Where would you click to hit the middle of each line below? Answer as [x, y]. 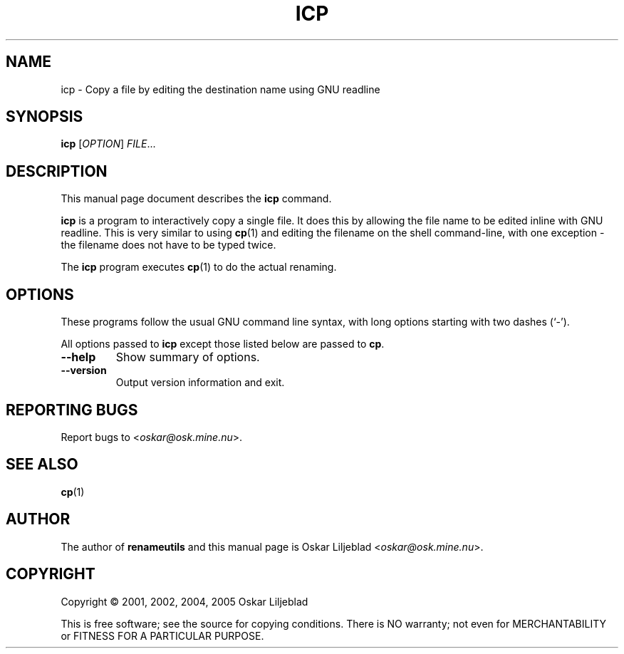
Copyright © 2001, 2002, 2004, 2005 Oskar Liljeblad [184, 601]
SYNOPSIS [45, 117]
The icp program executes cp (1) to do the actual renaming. [199, 267]
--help [78, 357]
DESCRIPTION [57, 171]
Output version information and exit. [200, 383]
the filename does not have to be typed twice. [168, 245]
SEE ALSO [42, 464]
